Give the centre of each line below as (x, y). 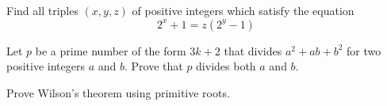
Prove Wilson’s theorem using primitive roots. (118, 92)
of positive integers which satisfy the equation (243, 10)
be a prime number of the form (111, 50)
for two (364, 50)
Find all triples (42, 10)
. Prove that (153, 66)
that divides (253, 50)
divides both (226, 66)
